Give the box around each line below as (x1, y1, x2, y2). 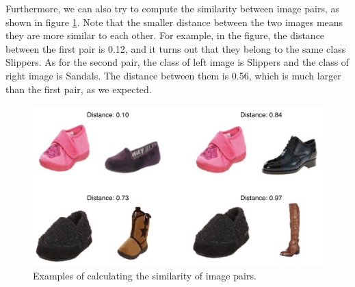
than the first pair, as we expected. (5, 82, 152, 96)
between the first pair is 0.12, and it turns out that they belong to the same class (5, 41, 346, 55)
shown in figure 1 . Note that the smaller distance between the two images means (5, 14, 343, 29)
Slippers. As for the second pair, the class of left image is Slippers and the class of (5, 55, 350, 69)
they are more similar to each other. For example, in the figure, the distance (5, 28, 325, 42)
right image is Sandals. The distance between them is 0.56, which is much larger (5, 68, 341, 82)
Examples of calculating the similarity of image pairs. (33, 268, 257, 282)
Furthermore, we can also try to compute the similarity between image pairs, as (5, 1, 339, 15)
